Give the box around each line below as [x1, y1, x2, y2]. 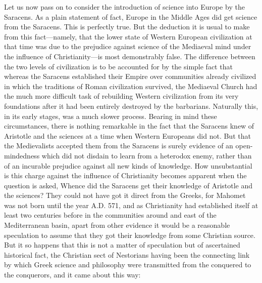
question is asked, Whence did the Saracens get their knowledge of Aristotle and [4, 180, 253, 190]
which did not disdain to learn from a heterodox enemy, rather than [41, 150, 252, 160]
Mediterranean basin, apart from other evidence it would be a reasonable [4, 220, 230, 230]
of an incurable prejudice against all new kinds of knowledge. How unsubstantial [4, 160, 252, 171]
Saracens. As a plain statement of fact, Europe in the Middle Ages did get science [4, 11, 257, 22]
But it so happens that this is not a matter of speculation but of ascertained [4, 239, 240, 250]
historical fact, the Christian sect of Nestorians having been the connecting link [4, 249, 250, 260]
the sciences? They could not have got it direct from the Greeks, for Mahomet [4, 190, 246, 200]
